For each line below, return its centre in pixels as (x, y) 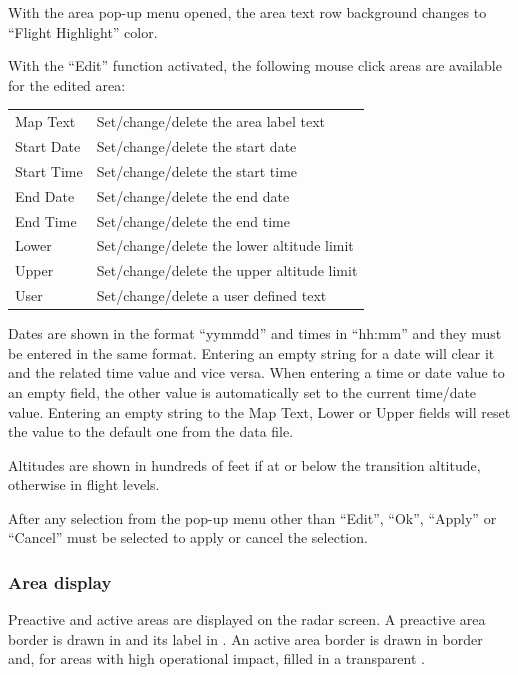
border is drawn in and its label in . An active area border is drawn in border (245, 638)
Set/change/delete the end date (193, 195)
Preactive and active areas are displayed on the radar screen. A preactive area (247, 619)
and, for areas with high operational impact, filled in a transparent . (216, 658)
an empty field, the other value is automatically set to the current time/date (242, 391)
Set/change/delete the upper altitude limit (227, 270)
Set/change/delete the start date (196, 145)
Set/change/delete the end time (193, 220)
